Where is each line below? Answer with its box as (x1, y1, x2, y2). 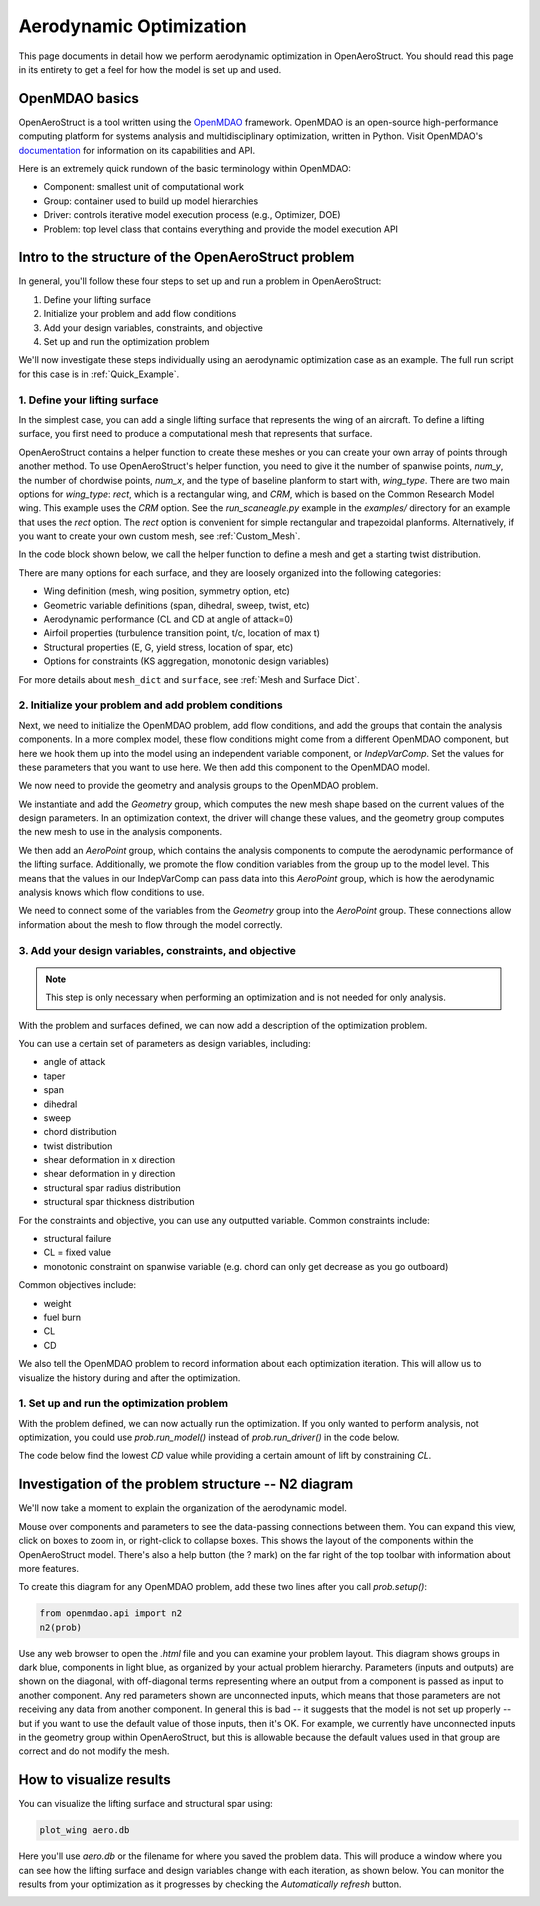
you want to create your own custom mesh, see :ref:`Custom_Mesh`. (18, 530, 301, 542)
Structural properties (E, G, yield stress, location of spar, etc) (43, 641, 294, 653)
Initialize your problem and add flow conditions (43, 308, 237, 320)
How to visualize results (18, 1771, 171, 1789)
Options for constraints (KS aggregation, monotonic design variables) (43, 655, 330, 667)
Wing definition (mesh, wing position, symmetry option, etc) (43, 585, 290, 597)
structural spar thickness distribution (43, 1196, 195, 1208)
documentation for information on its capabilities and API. (18, 144, 255, 156)
